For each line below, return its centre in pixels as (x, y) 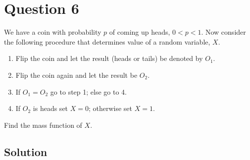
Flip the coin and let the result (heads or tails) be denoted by (109, 58)
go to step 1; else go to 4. (88, 91)
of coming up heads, (140, 32)
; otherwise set (110, 108)
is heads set (50, 108)
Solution (26, 151)
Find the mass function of (43, 125)
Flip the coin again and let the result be (76, 75)
